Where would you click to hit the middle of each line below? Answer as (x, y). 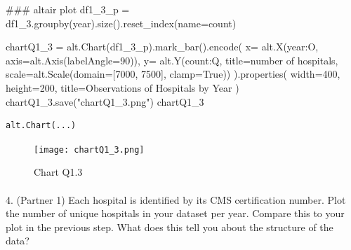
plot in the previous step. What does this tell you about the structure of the (170, 227)
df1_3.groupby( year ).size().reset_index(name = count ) (121, 23)
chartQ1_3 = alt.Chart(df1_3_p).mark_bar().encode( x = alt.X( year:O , (162, 47)
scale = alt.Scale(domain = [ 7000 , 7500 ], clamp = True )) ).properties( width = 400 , (173, 74)
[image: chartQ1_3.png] (89, 150)
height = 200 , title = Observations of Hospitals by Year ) (122, 87)
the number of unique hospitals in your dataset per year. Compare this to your (175, 213)
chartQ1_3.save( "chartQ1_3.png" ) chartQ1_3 (105, 101)
